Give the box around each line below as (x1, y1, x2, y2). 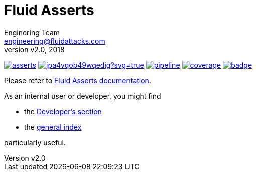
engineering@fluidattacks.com (4, 36, 105, 45)
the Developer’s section (24, 107, 102, 116)
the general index (24, 122, 82, 131)
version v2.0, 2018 (4, 45, 65, 54)
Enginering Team (4, 28, 60, 37)
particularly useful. (4, 138, 66, 147)
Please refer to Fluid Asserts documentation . (4, 76, 151, 85)
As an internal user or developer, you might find (4, 91, 161, 100)
